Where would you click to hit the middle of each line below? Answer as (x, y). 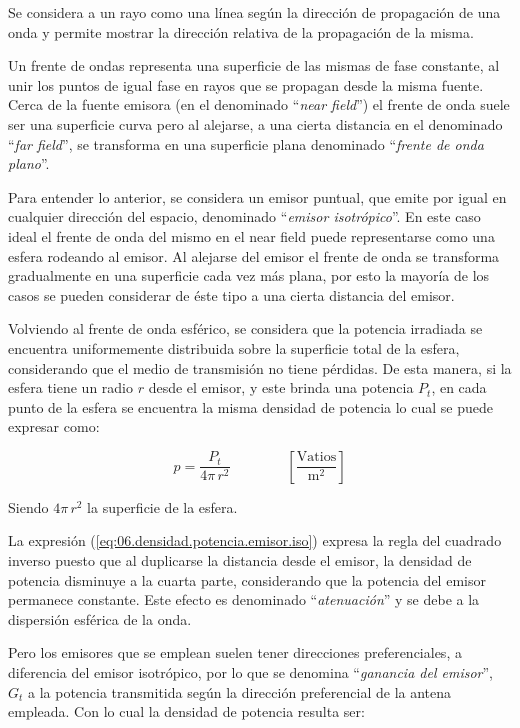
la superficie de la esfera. (162, 506)
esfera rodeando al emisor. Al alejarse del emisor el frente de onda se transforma (254, 255)
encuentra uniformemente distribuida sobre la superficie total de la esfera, (234, 347)
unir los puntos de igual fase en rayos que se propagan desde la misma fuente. (246, 84)
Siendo (28, 506)
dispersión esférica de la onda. (100, 618)
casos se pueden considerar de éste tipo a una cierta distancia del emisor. (231, 294)
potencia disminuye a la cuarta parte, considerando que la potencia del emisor (247, 579)
